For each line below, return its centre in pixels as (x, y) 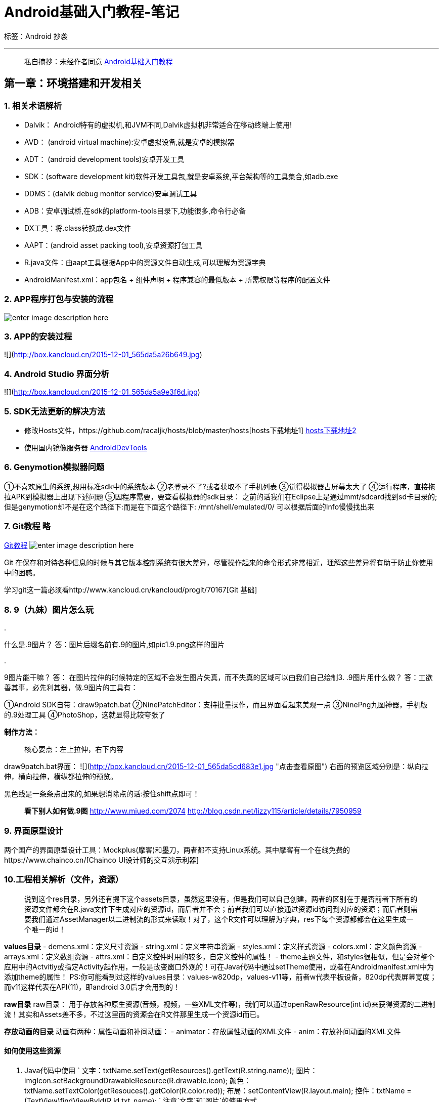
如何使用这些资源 (32, 1051)
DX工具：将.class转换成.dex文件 (78, 228)
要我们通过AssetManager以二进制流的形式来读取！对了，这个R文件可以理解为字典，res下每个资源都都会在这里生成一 (219, 919)
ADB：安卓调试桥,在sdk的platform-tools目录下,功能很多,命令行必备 (135, 210)
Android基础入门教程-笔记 (92, 12)
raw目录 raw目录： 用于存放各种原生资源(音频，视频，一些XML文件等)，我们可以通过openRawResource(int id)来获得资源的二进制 (220, 1004)
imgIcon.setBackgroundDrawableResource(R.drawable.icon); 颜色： (138, 1080)
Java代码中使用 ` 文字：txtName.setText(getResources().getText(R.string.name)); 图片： (171, 1070)
